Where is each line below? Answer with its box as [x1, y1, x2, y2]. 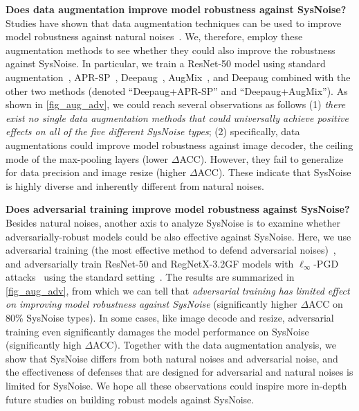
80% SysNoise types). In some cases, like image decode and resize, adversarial [6, 311, 334, 325]
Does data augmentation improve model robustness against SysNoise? [6, 2, 347, 16]
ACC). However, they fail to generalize [179, 151, 344, 166]
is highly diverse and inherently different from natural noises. [6, 178, 264, 193]
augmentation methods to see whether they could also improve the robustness [6, 42, 335, 57]
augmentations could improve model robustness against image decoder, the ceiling [6, 137, 353, 152]
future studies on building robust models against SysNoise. [6, 392, 255, 406]
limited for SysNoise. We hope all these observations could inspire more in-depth [6, 378, 347, 393]
